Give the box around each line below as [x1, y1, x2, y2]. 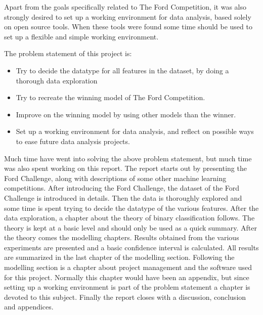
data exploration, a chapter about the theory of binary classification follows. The [4, 212, 255, 223]
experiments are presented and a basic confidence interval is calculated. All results [4, 242, 259, 252]
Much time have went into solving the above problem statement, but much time [4, 153, 252, 163]
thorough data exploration [16, 75, 98, 85]
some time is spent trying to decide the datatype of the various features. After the [4, 202, 259, 213]
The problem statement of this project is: [4, 48, 132, 59]
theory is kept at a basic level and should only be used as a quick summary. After [4, 222, 257, 233]
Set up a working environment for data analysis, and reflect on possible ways [16, 126, 254, 137]
